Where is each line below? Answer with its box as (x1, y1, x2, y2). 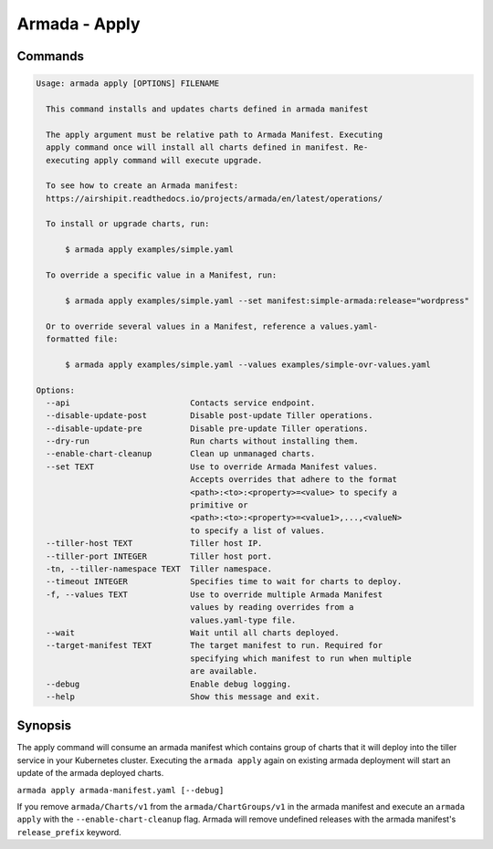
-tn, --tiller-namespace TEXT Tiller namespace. (46, 564, 273, 574)
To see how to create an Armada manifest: (46, 181, 239, 191)
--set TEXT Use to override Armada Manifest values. (46, 461, 379, 472)
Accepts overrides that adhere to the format (190, 475, 397, 485)
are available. (190, 666, 258, 676)
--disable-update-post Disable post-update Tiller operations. (46, 411, 373, 421)
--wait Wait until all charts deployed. (46, 627, 340, 638)
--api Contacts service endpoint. (46, 397, 316, 408)
